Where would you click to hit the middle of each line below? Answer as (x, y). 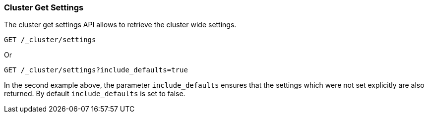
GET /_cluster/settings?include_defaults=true (96, 70)
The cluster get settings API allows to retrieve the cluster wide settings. (120, 25)
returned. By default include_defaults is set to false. (95, 94)
